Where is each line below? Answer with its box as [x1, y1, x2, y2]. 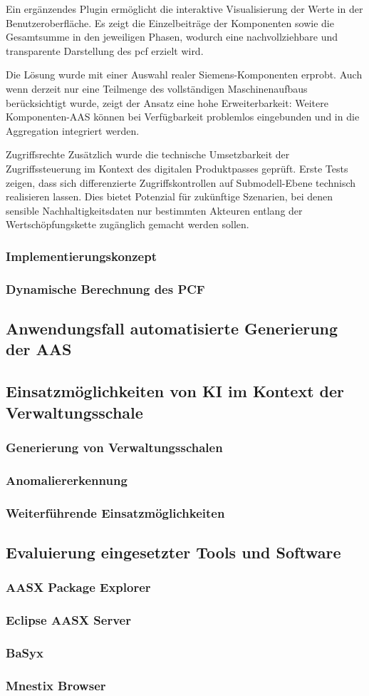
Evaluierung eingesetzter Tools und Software [6, 541, 341, 563]
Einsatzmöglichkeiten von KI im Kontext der [6, 380, 345, 402]
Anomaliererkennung [6, 471, 128, 488]
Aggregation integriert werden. [6, 123, 140, 138]
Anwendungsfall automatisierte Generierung [6, 317, 338, 339]
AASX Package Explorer [6, 578, 151, 596]
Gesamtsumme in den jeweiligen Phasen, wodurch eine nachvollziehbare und [6, 29, 338, 44]
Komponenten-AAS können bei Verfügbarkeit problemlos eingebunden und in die [6, 109, 360, 124]
